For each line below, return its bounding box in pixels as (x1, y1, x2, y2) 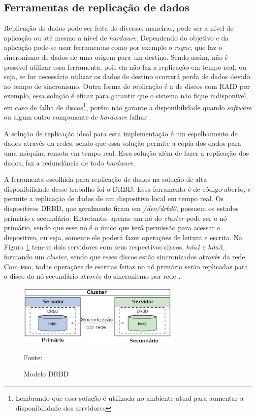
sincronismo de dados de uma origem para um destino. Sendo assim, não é (4, 51, 228, 62)
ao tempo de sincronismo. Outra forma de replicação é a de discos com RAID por (4, 81, 250, 91)
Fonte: (24, 352, 42, 362)
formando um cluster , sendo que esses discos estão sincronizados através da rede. (4, 251, 247, 261)
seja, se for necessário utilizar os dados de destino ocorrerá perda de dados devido (4, 71, 250, 82)
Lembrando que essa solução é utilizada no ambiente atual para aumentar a (15, 392, 244, 403)
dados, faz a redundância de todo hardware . (4, 157, 135, 167)
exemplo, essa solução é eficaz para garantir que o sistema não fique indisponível (4, 90, 246, 101)
